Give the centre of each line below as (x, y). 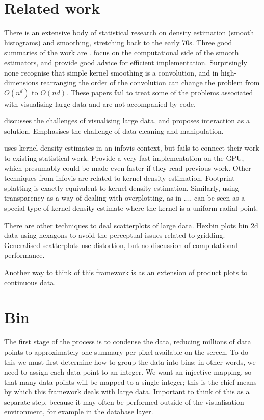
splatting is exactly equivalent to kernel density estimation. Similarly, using (122, 188)
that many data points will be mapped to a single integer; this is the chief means (130, 381)
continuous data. (30, 282)
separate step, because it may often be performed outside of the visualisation (124, 401)
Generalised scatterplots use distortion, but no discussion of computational (121, 245)
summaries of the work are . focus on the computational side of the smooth (122, 52)
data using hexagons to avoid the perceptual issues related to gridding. (115, 235)
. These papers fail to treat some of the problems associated (160, 92)
